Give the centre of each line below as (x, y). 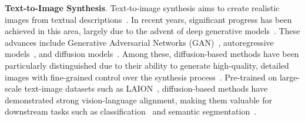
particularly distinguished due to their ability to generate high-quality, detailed (147, 65)
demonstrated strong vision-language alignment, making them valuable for (138, 100)
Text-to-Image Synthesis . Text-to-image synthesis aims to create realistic (142, 8)
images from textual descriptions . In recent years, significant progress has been (148, 19)
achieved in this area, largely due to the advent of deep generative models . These (152, 31)
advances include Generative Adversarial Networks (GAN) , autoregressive (139, 42)
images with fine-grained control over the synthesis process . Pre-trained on (141, 77)
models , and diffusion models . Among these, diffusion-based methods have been (152, 54)
